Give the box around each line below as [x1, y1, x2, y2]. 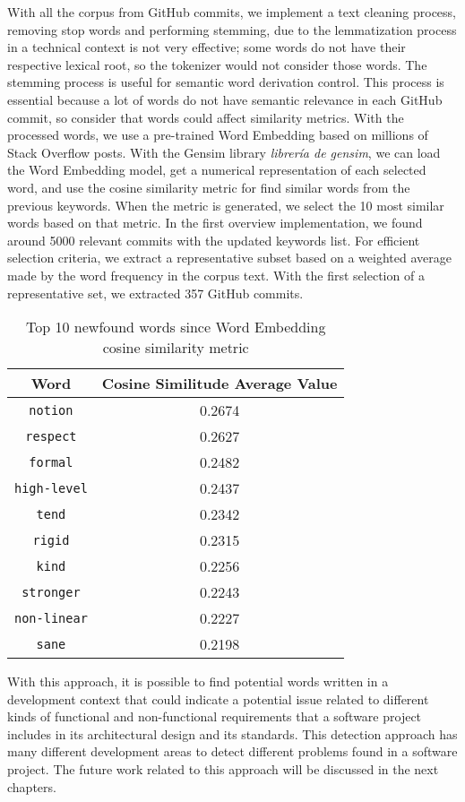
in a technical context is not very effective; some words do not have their [7, 38, 406, 56]
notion [29, 402, 73, 418]
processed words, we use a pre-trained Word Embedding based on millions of [7, 125, 428, 144]
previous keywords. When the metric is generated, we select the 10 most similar [7, 195, 444, 214]
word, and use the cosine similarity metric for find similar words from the [7, 177, 410, 196]
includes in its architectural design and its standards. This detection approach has [7, 724, 458, 743]
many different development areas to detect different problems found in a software [7, 742, 458, 761]
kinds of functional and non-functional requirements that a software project [7, 707, 422, 726]
